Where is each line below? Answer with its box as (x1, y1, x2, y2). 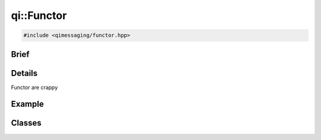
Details (11, 68, 38, 78)
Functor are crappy (11, 84, 58, 91)
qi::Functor (11, 9, 67, 22)
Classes (11, 118, 42, 128)
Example (11, 99, 44, 109)
